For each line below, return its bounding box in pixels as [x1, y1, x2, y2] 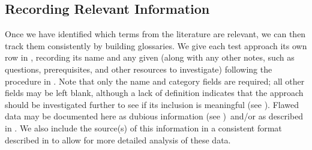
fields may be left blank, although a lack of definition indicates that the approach [5, 86, 304, 99]
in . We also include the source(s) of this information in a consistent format [5, 121, 282, 134]
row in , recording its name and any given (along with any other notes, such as [5, 51, 295, 64]
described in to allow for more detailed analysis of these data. [5, 133, 231, 146]
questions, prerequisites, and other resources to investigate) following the [5, 62, 272, 75]
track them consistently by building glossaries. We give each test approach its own [5, 39, 307, 52]
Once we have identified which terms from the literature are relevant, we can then [5, 28, 306, 40]
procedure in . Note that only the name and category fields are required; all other [5, 74, 305, 87]
